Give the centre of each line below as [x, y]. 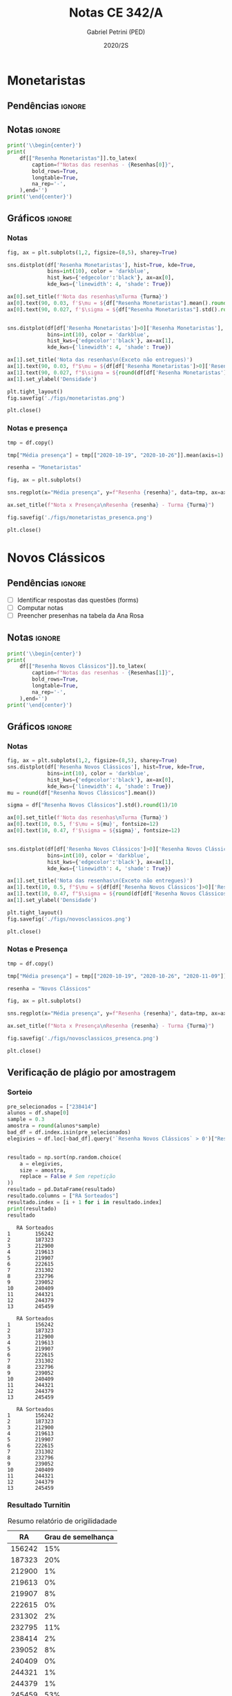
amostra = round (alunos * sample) [54, 1126]
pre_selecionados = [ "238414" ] [52, 1107]
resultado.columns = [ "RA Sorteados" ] [63, 1196]
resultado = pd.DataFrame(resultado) [61, 1190]
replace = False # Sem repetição [68, 1177]
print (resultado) [32, 1208]
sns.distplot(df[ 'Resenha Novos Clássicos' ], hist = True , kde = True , [106, 767]
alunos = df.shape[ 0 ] [38, 1113]
